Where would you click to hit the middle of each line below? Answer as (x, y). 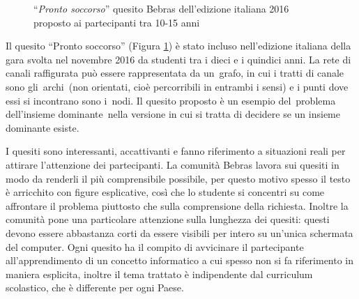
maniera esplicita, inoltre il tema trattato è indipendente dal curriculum (159, 274)
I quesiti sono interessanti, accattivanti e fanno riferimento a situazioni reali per (176, 151)
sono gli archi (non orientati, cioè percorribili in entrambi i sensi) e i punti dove (177, 86)
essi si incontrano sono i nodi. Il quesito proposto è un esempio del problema (171, 100)
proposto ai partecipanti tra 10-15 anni (117, 22)
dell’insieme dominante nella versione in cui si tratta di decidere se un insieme (173, 114)
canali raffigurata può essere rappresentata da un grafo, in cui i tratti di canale (175, 73)
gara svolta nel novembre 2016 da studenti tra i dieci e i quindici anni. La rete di (178, 59)
